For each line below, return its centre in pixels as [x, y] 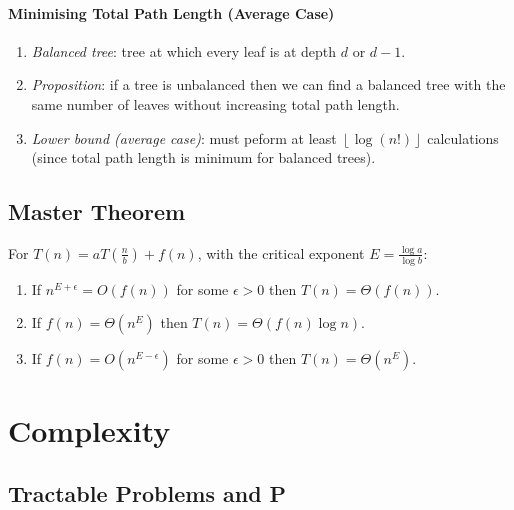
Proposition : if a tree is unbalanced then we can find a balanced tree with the [268, 84]
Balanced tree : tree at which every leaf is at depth [184, 50]
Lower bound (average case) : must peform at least [184, 137]
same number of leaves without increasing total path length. [215, 103]
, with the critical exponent [281, 252]
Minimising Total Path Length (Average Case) [171, 12]
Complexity [89, 429]
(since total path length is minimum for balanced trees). [203, 157]
